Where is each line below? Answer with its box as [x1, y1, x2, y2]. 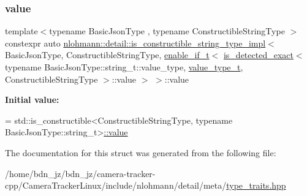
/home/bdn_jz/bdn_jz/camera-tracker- [5, 167, 156, 179]
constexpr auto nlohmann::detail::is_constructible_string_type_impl [5, 36, 266, 49]
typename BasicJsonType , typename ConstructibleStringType [49, 24, 285, 37]
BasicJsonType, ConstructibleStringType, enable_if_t [5, 48, 210, 61]
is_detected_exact [223, 48, 294, 61]
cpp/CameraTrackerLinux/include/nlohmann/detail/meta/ [5, 179, 227, 192]
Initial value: [5, 93, 59, 106]
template [5, 24, 38, 37]
